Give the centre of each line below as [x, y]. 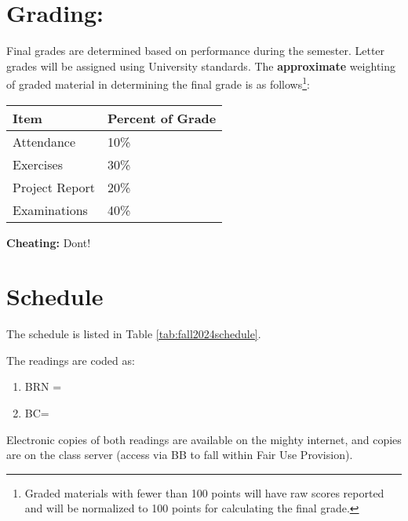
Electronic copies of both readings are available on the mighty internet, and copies [204, 439]
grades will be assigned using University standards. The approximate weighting [201, 66]
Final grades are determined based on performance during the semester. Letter [196, 51]
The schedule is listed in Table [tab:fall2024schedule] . [134, 334]
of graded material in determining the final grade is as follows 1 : [158, 83]
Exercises [38, 164]
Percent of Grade [162, 118]
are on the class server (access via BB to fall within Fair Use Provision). [180, 455]
